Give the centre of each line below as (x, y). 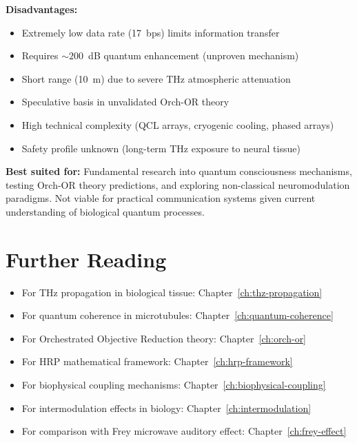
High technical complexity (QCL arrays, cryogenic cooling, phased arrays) (178, 124)
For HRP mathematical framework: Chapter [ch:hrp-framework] (157, 361)
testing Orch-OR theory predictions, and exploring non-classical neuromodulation (178, 184)
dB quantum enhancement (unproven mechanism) (194, 55)
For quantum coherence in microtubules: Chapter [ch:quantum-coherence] (177, 315)
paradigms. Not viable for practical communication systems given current (161, 198)
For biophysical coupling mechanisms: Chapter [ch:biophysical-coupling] (174, 385)
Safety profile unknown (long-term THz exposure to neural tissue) (161, 148)
